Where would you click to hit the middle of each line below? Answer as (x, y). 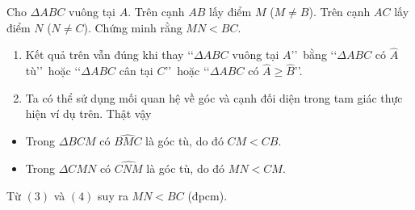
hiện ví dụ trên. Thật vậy (88, 113)
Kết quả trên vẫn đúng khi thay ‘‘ (109, 55)
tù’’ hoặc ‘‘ (53, 71)
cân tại (136, 71)
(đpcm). (207, 195)
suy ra (113, 195)
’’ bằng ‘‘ (314, 55)
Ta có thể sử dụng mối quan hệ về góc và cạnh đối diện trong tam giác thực (214, 97)
